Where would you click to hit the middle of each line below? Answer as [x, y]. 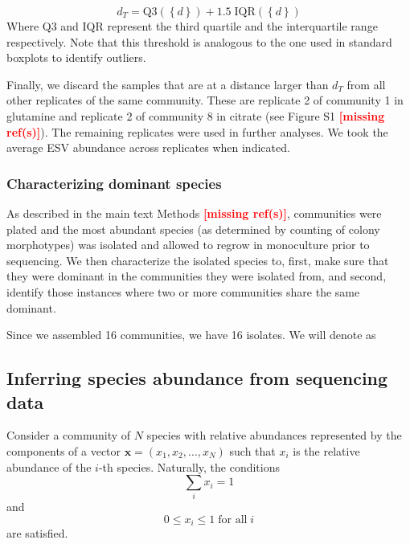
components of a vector [64, 450]
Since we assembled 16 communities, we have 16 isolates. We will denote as [191, 335]
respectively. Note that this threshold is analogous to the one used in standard [199, 41]
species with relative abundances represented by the [274, 435]
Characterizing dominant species [114, 183]
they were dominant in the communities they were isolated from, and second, [197, 276]
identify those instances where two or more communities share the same [183, 291]
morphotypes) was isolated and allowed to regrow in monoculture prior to [188, 245]
